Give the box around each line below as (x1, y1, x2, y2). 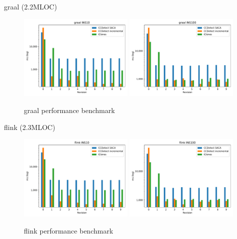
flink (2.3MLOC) (4, 121, 55, 132)
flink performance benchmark (24, 225, 114, 236)
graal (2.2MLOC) (4, 1, 57, 11)
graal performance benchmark (24, 105, 115, 115)
